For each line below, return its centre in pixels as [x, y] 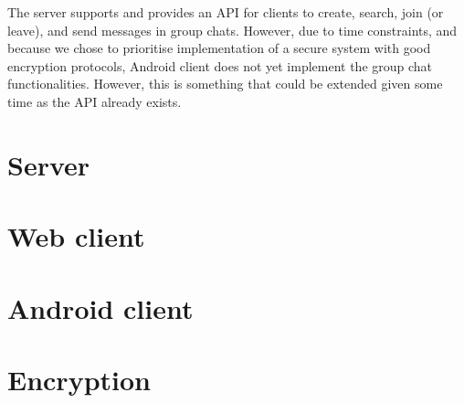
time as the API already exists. [95, 101]
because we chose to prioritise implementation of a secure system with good [219, 48]
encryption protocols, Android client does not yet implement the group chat [220, 65]
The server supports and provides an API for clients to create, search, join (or [226, 12]
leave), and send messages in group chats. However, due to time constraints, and [232, 30]
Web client [76, 236]
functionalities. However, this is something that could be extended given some [225, 84]
